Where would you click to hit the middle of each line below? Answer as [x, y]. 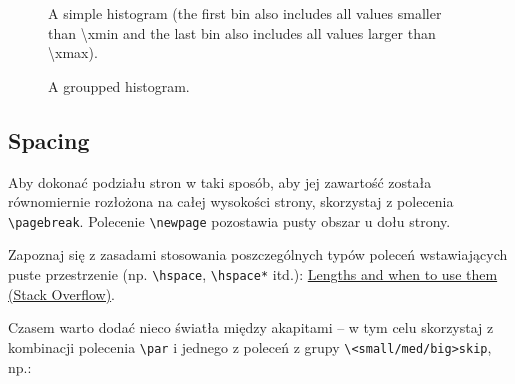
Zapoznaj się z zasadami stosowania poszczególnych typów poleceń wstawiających [258, 254]
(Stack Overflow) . [62, 293]
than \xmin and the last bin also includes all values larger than [242, 32]
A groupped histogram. [119, 85]
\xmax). [73, 52]
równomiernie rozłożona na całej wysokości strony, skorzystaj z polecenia [231, 201]
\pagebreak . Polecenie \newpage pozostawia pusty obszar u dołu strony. [229, 220]
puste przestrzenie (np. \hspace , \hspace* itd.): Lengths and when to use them [253, 274]
